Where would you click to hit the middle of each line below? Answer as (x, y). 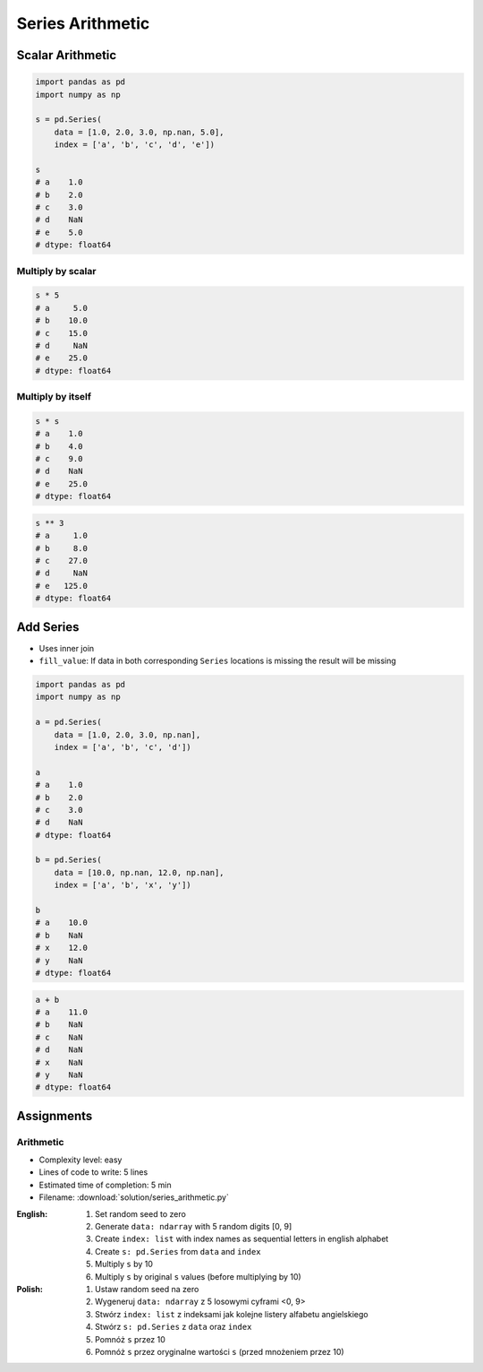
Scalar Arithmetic (67, 55)
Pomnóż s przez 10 (130, 1339)
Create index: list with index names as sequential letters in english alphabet (242, 1239)
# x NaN (59, 1062)
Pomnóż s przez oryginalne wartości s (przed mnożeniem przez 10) (220, 1351)
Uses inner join (67, 648)
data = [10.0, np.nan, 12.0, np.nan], (139, 872)
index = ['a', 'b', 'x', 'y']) (123, 885)
